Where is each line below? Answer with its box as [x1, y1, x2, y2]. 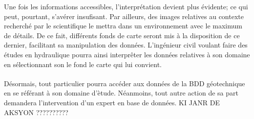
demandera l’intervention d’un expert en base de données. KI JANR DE [4, 97, 220, 107]
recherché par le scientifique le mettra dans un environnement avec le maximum [4, 21, 242, 31]
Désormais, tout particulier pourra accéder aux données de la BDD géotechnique [4, 78, 245, 88]
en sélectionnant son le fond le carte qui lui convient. [4, 59, 162, 69]
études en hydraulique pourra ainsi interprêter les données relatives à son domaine [4, 49, 250, 59]
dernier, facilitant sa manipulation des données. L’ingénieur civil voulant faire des [4, 40, 248, 50]
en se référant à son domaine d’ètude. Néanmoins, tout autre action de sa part [4, 88, 238, 98]
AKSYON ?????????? [4, 107, 68, 117]
